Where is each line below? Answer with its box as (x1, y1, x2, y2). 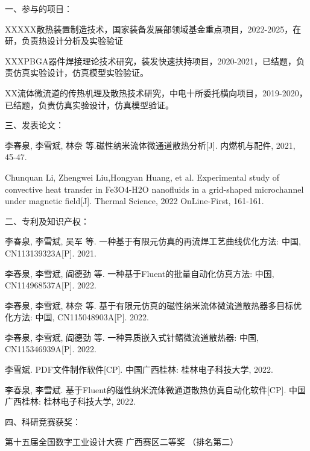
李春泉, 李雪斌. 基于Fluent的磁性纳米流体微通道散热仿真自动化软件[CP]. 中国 (5, 383, 306, 396)
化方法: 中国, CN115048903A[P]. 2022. (5, 311, 149, 323)
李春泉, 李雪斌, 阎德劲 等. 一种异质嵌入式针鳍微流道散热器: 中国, (5, 331, 259, 343)
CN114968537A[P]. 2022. (5, 279, 96, 291)
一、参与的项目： (5, 2, 72, 14)
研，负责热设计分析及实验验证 (5, 34, 123, 47)
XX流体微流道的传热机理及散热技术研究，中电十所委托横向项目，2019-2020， (5, 86, 308, 99)
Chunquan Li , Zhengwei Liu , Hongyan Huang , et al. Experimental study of (5, 170, 280, 183)
